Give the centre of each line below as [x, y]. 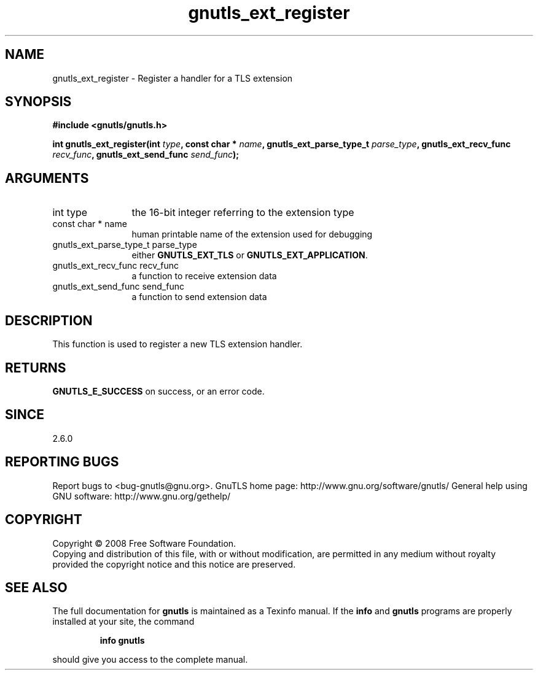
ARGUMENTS [47, 178]
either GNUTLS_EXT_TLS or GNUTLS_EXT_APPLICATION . [250, 255]
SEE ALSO [36, 587]
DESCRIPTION [49, 320]
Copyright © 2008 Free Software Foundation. [144, 543]
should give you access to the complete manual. [150, 660]
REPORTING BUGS [62, 462]
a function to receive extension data [204, 276]
